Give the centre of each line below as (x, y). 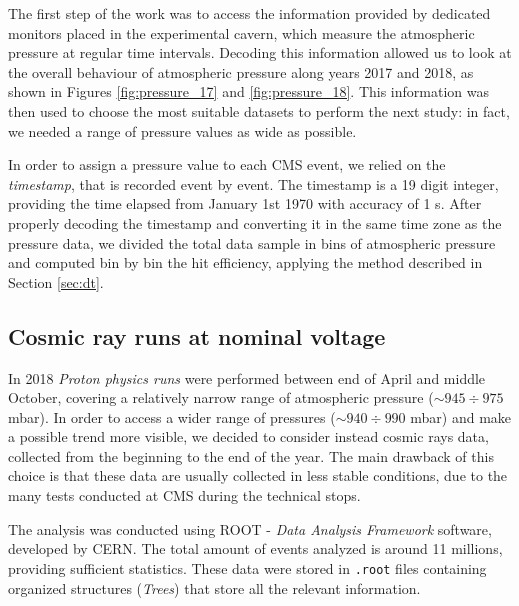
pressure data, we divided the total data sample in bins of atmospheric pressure (252, 242)
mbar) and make (461, 416)
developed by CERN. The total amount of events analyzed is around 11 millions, (255, 548)
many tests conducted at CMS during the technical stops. (184, 495)
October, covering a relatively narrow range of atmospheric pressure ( (221, 397)
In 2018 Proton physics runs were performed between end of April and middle (247, 377)
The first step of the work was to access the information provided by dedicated (249, 13)
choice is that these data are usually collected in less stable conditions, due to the (258, 475)
